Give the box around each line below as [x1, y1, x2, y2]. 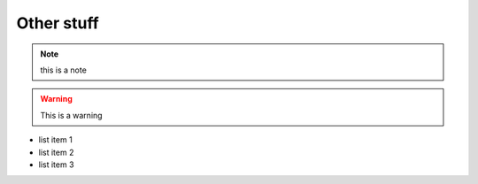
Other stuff [16, 13, 99, 33]
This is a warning [40, 110, 103, 120]
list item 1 [38, 134, 73, 145]
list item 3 [38, 159, 74, 170]
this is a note [40, 65, 88, 75]
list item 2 [38, 147, 74, 157]
